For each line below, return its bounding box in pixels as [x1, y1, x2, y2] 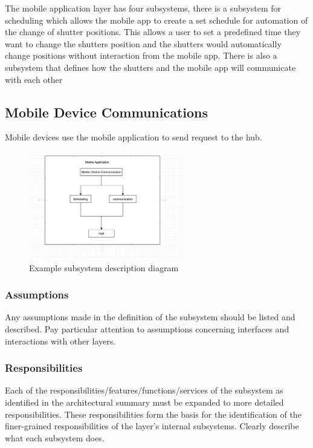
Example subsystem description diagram [29, 261, 179, 274]
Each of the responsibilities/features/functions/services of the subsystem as [5, 384, 283, 397]
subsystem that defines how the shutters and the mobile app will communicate [5, 61, 296, 73]
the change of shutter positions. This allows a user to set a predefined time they [5, 25, 301, 38]
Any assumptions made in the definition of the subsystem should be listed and [5, 311, 295, 323]
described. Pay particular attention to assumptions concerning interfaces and [5, 323, 289, 335]
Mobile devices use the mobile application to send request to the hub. [5, 131, 262, 143]
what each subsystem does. [5, 431, 105, 444]
